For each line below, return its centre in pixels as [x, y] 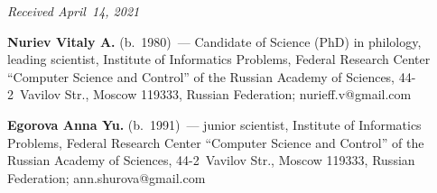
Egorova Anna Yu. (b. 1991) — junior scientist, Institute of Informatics [214, 124]
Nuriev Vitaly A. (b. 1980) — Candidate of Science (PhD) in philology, [214, 41]
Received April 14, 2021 [74, 11]
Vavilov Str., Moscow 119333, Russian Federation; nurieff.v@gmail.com [215, 94]
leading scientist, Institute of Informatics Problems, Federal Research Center [219, 59]
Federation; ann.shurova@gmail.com [107, 177]
